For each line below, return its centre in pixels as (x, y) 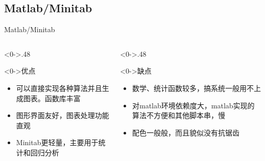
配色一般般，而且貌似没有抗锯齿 (186, 132)
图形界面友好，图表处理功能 (63, 115)
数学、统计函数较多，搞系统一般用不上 (197, 88)
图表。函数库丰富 (52, 98)
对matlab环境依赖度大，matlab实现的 (194, 105)
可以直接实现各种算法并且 (59, 88)
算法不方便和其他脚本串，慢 (179, 115)
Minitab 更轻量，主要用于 (57, 142)
